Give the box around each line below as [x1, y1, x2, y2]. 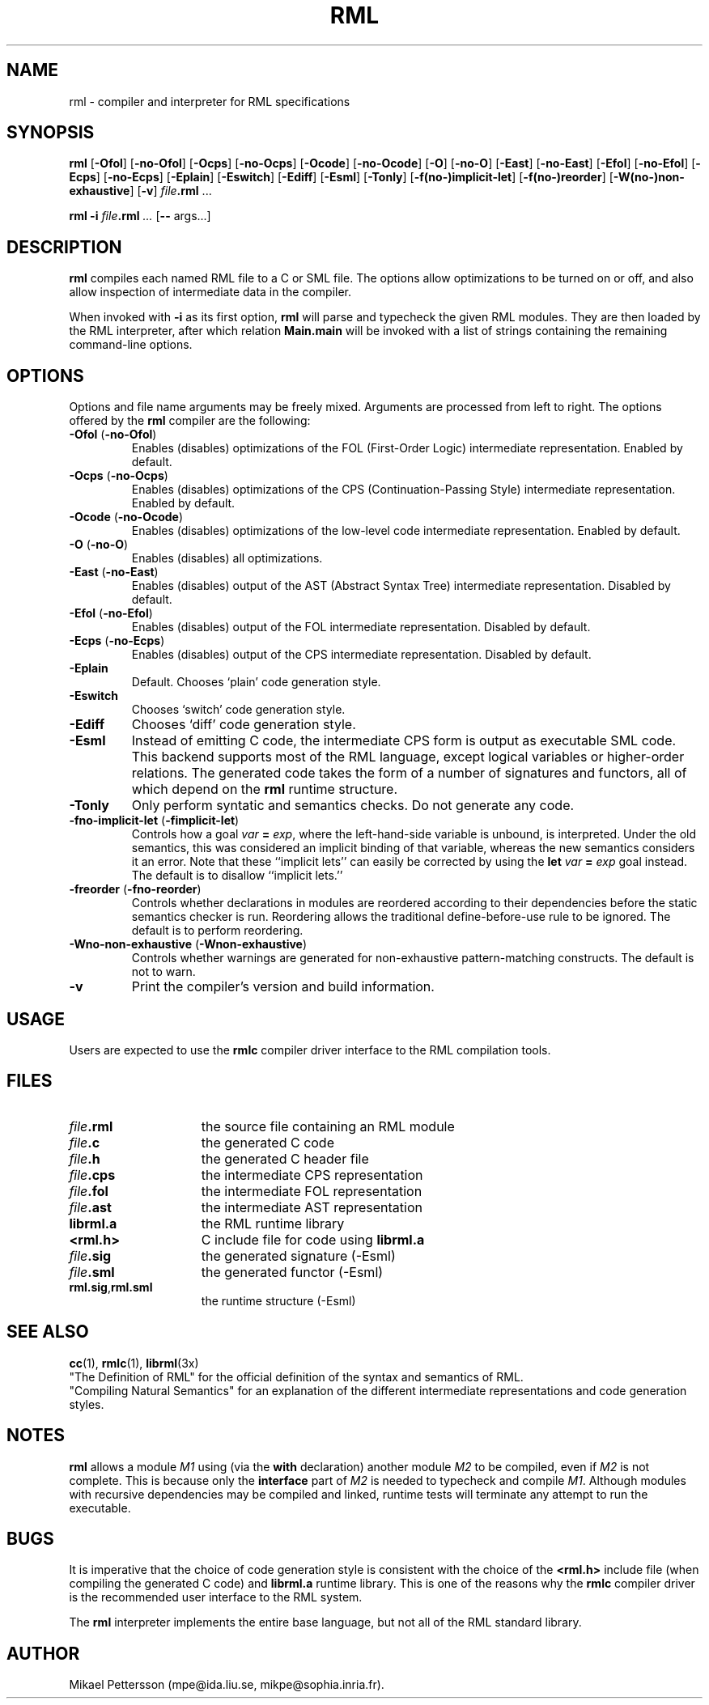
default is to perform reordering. [131, 923, 304, 938]
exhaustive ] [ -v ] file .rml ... [69, 184, 212, 198]
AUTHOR [6, 1643, 80, 1664]
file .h [69, 1150, 100, 1167]
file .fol [69, 1182, 108, 1199]
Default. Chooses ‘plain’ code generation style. [131, 675, 381, 689]
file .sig [69, 1247, 112, 1264]
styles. [69, 1397, 104, 1411]
